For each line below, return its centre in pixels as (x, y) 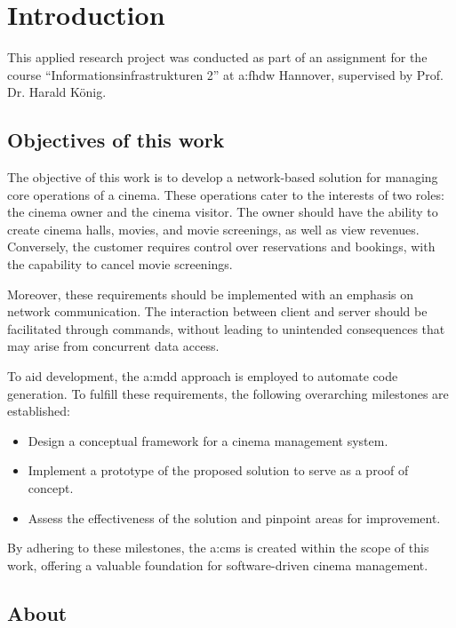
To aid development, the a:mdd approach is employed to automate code (203, 376)
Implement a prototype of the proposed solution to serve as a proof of (218, 470)
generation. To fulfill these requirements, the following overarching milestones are (228, 393)
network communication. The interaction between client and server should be (217, 311)
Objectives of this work (116, 140)
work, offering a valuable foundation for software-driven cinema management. (218, 564)
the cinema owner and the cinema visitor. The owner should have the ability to (223, 212)
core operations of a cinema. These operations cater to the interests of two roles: (226, 194)
